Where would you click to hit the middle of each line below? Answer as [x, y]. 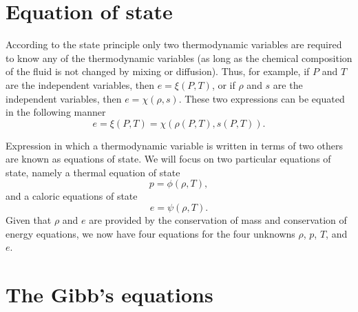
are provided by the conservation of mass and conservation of [218, 220]
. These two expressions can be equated [262, 98]
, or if [223, 84]
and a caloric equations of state [72, 196]
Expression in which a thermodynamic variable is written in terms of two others [175, 145]
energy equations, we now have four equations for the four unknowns [150, 233]
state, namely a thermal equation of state [93, 172]
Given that [29, 220]
